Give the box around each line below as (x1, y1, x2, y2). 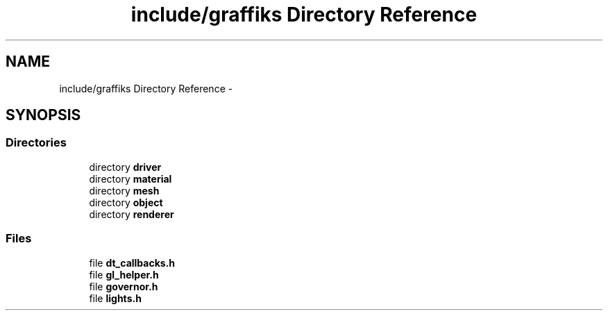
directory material (89, 172, 172, 185)
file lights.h (89, 292, 142, 304)
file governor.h (89, 280, 158, 292)
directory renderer (89, 208, 174, 220)
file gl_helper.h (89, 268, 159, 281)
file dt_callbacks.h (89, 256, 176, 269)
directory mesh (89, 184, 160, 197)
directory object (89, 196, 163, 208)
